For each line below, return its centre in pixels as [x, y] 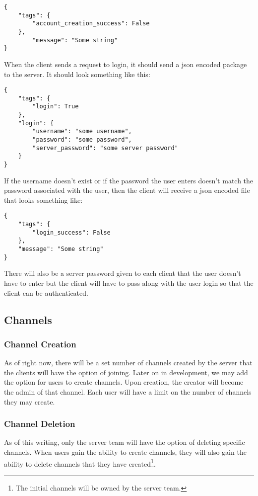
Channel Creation [40, 344]
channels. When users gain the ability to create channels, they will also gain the [125, 452]
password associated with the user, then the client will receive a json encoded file [127, 190]
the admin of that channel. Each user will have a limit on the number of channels [128, 391]
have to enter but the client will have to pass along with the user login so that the [129, 283]
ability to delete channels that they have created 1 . [80, 463]
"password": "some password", [82, 140]
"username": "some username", [82, 131]
